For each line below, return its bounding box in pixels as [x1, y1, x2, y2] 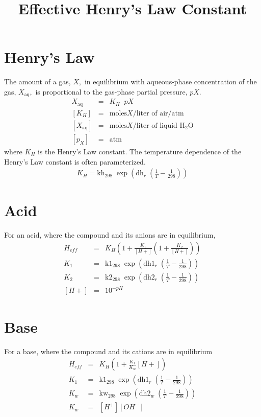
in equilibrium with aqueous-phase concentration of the [84, 76, 257, 87]
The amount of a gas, [4, 76, 71, 87]
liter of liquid [136, 122, 177, 129]
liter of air [136, 109, 168, 117]
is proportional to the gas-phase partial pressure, [35, 86, 188, 97]
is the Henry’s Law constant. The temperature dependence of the [37, 146, 242, 156]
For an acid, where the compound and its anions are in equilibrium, [4, 229, 216, 240]
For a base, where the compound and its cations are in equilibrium [4, 345, 213, 356]
